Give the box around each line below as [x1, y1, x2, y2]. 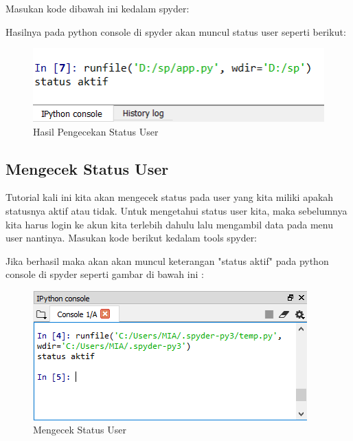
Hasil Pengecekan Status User [33, 124, 159, 138]
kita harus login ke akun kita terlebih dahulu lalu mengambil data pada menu [5, 217, 333, 231]
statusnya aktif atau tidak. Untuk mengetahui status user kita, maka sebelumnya [5, 203, 348, 217]
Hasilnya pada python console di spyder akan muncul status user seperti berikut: [5, 24, 346, 39]
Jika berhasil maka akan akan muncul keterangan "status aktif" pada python [5, 253, 329, 268]
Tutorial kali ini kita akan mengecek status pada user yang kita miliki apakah [5, 190, 334, 204]
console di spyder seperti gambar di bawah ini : [5, 267, 204, 281]
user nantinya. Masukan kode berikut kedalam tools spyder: [5, 230, 258, 245]
